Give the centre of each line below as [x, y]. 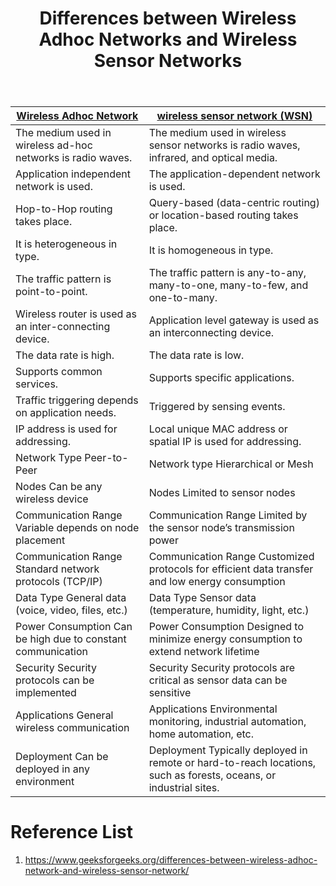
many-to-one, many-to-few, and [228, 285]
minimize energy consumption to [225, 639]
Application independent [73, 174]
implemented [46, 693]
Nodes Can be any [59, 487]
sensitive [170, 693]
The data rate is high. [65, 355]
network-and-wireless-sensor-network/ [107, 871]
